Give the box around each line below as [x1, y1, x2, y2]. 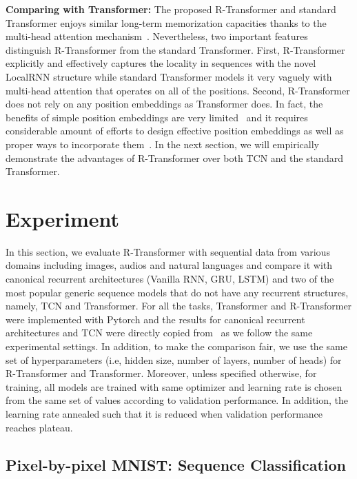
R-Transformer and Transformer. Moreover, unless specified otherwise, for [6, 366, 317, 380]
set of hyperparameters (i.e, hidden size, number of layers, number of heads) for [6, 352, 342, 367]
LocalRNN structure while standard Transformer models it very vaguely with [6, 69, 332, 83]
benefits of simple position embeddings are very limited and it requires [6, 110, 308, 124]
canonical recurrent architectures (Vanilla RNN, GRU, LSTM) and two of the [6, 272, 334, 286]
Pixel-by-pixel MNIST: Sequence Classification [6, 453, 347, 475]
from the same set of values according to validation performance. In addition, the [6, 393, 348, 407]
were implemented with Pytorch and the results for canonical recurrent [6, 312, 305, 326]
